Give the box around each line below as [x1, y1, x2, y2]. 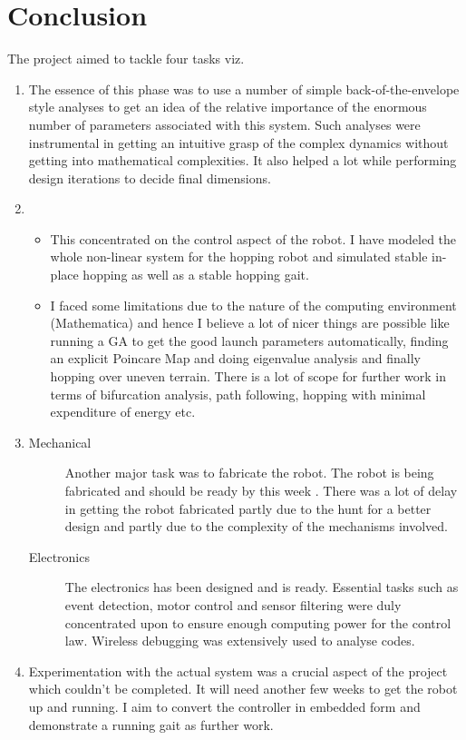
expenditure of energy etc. [50, 402, 196, 421]
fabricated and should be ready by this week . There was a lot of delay [64, 481, 458, 499]
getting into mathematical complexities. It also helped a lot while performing [28, 151, 457, 170]
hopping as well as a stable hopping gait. [83, 265, 309, 284]
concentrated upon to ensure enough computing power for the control [64, 613, 451, 632]
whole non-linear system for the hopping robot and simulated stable [50, 247, 428, 266]
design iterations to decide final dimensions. [28, 168, 271, 187]
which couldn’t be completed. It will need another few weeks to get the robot [28, 679, 458, 698]
